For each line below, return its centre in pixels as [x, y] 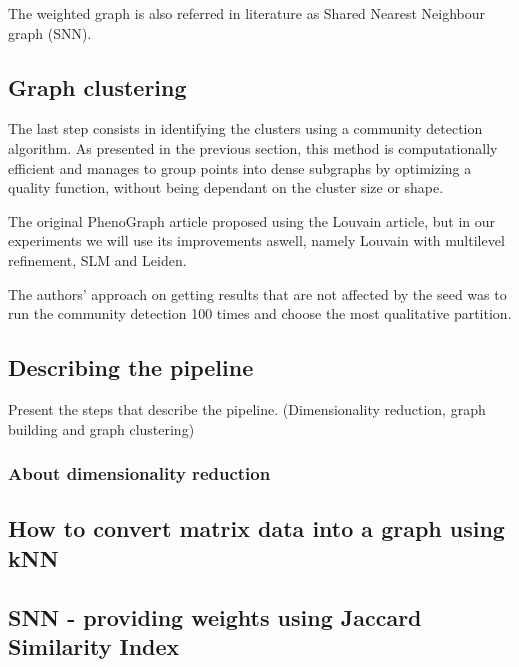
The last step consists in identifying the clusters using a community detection [245, 128]
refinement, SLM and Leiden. [97, 259]
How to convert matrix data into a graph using [256, 528]
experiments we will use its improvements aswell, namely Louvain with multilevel [256, 240]
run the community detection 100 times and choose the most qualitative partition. [260, 313]
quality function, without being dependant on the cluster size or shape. [226, 187]
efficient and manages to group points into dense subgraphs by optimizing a [240, 167]
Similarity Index [94, 645]
